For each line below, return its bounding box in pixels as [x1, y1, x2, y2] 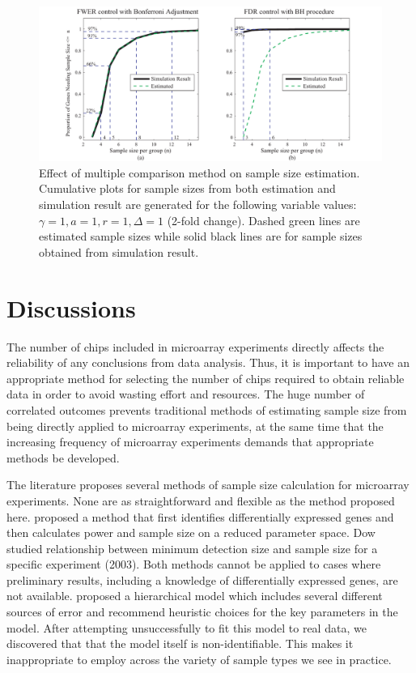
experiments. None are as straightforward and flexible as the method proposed [6, 492, 395, 509]
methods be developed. [6, 449, 120, 466]
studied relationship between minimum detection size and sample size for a [6, 539, 378, 556]
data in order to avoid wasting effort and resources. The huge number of [6, 385, 365, 403]
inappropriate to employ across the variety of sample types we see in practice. [6, 650, 392, 667]
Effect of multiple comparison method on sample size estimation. [39, 164, 360, 181]
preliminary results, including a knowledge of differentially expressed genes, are [6, 571, 398, 588]
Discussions [6, 291, 136, 324]
